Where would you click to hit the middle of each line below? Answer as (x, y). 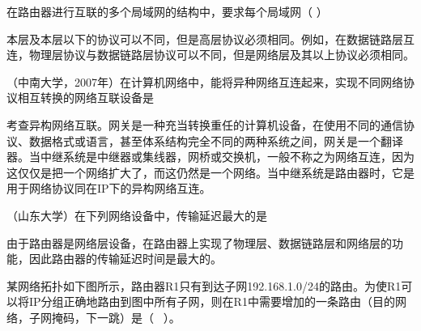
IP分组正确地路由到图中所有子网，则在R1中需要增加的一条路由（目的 (212, 301)
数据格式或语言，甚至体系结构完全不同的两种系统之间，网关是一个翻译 (216, 140)
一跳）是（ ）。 (138, 317)
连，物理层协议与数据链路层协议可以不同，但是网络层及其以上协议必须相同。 (210, 55)
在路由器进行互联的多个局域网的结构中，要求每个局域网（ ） (167, 11)
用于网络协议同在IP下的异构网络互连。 (109, 188)
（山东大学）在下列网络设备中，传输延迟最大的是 (137, 215)
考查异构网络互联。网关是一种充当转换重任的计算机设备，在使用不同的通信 (205, 124)
